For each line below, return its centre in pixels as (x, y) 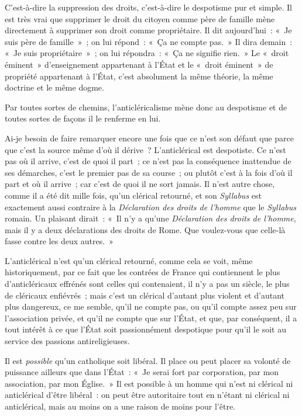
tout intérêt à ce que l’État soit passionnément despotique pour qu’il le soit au (145, 329)
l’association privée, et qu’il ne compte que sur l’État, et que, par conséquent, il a (151, 318)
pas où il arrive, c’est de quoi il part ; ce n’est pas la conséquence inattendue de (148, 161)
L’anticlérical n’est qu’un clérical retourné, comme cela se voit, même (129, 260)
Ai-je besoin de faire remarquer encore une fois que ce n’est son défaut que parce (150, 138)
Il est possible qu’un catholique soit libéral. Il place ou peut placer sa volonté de (148, 360)
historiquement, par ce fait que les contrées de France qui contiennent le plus (143, 272)
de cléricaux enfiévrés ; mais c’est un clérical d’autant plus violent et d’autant (145, 295)
